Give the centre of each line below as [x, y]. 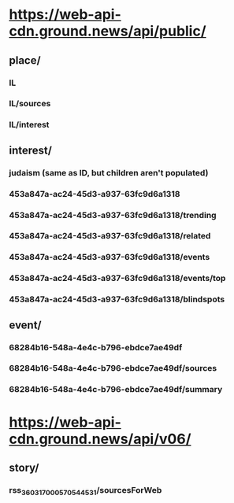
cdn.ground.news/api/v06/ [100, 439]
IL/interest [29, 125]
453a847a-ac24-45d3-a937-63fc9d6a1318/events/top [117, 279]
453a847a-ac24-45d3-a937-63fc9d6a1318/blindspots [117, 299]
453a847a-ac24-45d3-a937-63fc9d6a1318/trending [113, 215]
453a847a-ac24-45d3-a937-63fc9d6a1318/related [110, 236]
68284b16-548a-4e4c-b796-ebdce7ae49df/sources [113, 368]
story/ [24, 467]
